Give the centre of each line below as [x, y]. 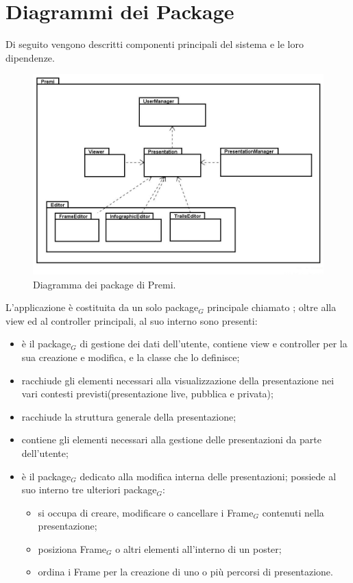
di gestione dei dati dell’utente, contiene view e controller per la [214, 344]
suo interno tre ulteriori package [89, 489]
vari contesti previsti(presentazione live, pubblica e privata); [147, 394]
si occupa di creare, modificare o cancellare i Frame [146, 512]
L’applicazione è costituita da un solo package [102, 307]
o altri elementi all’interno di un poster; [198, 548]
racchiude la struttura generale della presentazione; [129, 416]
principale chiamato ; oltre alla [272, 307]
